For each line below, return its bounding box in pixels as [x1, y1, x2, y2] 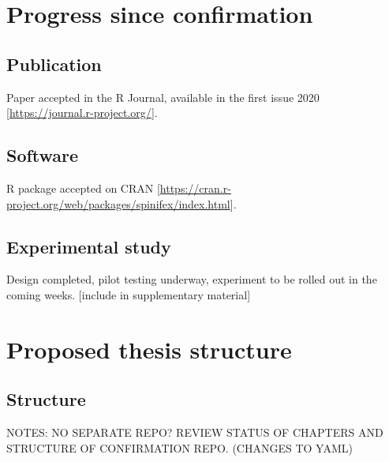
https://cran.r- [159, 179, 231, 196]
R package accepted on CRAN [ [6, 179, 160, 196]
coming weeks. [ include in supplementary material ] [6, 286, 251, 302]
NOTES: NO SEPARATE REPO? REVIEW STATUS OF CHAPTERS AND [6, 424, 383, 441]
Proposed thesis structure [6, 332, 292, 365]
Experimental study [6, 234, 171, 258]
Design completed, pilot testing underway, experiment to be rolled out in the [6, 271, 377, 287]
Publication [6, 51, 102, 76]
